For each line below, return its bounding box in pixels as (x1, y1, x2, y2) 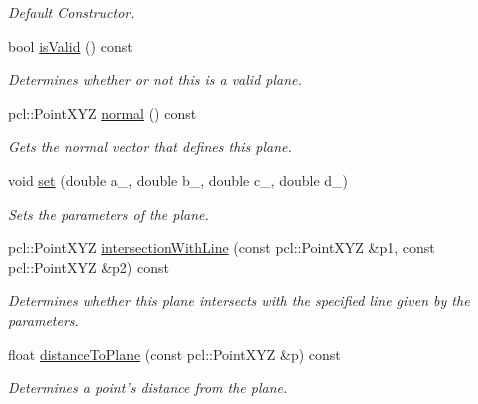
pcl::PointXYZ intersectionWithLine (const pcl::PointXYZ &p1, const (8, 237, 435, 258)
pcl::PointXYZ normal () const (8, 102, 197, 123)
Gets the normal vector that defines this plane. (8, 136, 292, 157)
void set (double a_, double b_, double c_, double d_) (8, 169, 349, 190)
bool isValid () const (8, 35, 133, 56)
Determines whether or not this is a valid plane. (8, 69, 302, 90)
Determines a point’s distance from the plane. (8, 377, 288, 398)
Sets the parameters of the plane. (8, 203, 209, 224)
